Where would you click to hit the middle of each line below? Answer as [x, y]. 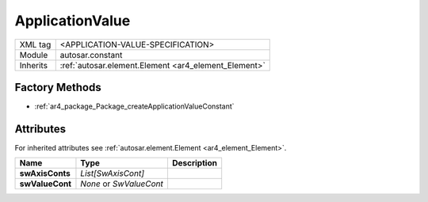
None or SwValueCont [122, 184]
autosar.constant [91, 55]
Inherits [33, 65]
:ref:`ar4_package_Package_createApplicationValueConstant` [134, 106]
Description [195, 163]
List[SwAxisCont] [112, 173]
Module [34, 55]
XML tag [35, 44]
